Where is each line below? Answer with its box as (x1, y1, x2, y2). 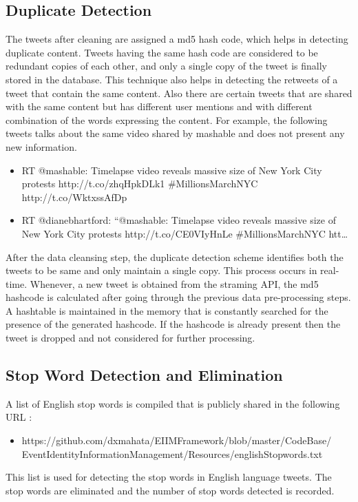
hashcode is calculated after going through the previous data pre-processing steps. (6, 290, 351, 304)
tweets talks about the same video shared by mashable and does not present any (6, 126, 345, 140)
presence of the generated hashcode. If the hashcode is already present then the (6, 317, 341, 331)
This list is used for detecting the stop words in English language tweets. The (6, 470, 332, 484)
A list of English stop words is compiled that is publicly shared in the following (6, 396, 340, 410)
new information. (6, 139, 77, 154)
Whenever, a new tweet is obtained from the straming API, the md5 (30, 276, 319, 291)
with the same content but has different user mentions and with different (6, 99, 313, 114)
